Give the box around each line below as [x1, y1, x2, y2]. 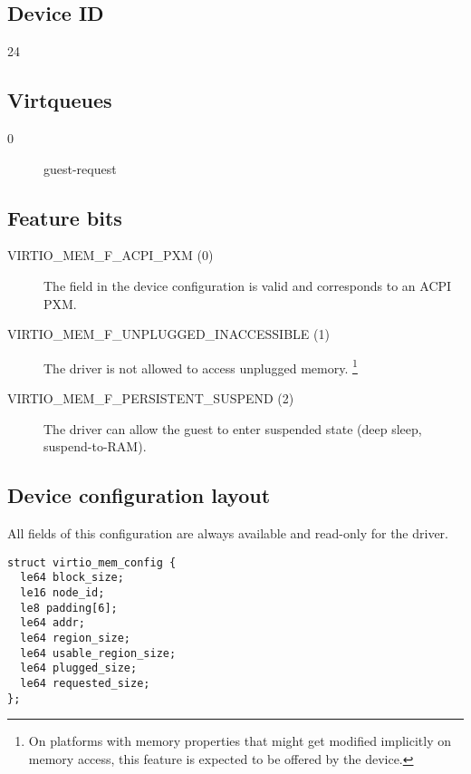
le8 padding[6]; [20, 601, 118, 614]
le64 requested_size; [20, 676, 150, 690]
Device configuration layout [7, 481, 271, 509]
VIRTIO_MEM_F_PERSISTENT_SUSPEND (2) [7, 389, 294, 408]
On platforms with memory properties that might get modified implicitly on [28, 731, 452, 750]
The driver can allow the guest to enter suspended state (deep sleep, [43, 419, 422, 438]
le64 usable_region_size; [20, 646, 177, 660]
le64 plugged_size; [20, 662, 138, 675]
